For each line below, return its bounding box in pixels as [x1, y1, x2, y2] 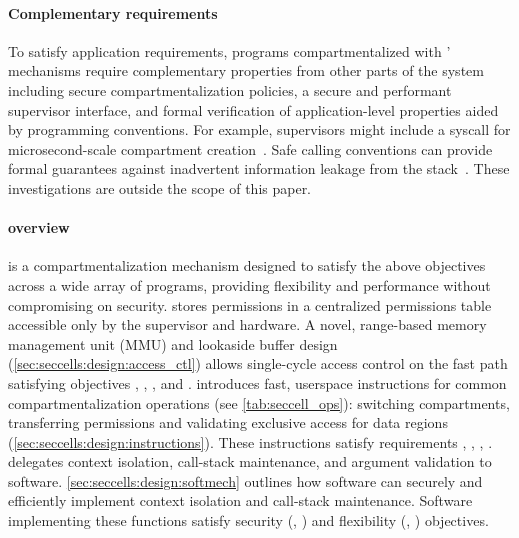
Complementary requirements [8, 2, 218, 23]
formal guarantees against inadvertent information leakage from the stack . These [8, 158, 510, 179]
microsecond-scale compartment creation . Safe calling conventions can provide [8, 138, 493, 159]
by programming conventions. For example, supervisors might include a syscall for [8, 119, 511, 140]
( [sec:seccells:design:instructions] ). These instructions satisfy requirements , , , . [8, 431, 493, 452]
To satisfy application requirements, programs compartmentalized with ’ [8, 40, 451, 61]
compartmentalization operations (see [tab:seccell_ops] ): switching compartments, [8, 392, 510, 413]
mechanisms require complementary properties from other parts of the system [8, 60, 484, 81]
